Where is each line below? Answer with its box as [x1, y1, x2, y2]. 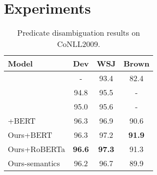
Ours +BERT [8, 129, 52, 141]
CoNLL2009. [57, 38, 100, 50]
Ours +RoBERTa [8, 143, 66, 155]
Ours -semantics [8, 157, 60, 169]
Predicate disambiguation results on [17, 27, 140, 39]
